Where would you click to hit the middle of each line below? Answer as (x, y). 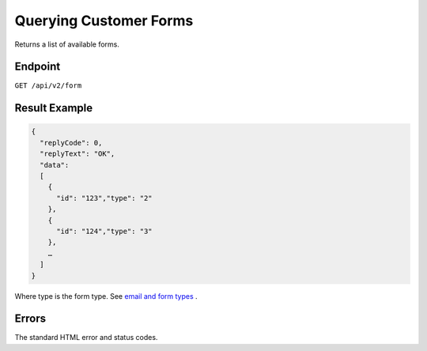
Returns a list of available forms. (67, 44)
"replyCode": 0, (71, 143)
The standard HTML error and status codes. (86, 338)
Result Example (54, 108)
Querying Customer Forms (104, 21)
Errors (30, 319)
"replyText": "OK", (77, 154)
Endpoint (38, 67)
